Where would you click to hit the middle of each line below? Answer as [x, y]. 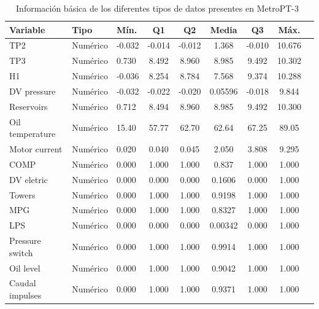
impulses [25, 295]
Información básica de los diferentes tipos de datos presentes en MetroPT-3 [157, 8]
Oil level [25, 268]
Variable [27, 29]
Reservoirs [29, 106]
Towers [22, 194]
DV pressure [33, 91]
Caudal [23, 283]
